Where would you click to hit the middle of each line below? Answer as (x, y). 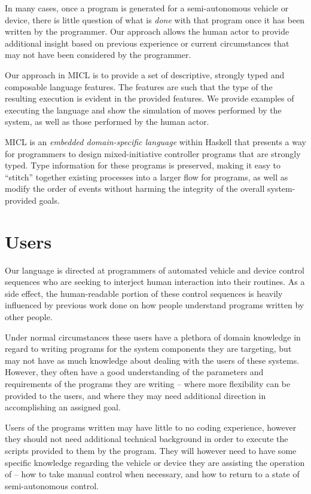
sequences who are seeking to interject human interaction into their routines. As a (155, 282)
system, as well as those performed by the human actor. (107, 122)
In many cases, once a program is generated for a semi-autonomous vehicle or (147, 8)
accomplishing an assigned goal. (63, 407)
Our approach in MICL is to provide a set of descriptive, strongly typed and (145, 74)
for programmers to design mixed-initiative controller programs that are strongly (153, 153)
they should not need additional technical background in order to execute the (147, 439)
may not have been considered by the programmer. (98, 55)
